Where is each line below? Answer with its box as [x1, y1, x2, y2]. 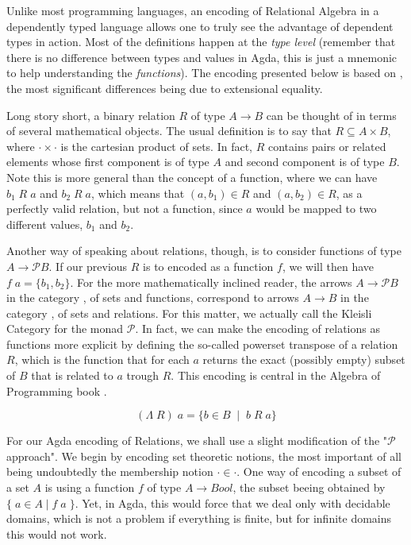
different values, [6, 215, 83, 232]
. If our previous [48, 257, 128, 274]
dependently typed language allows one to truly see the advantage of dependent [6, 17, 394, 34]
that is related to [31, 367, 113, 384]
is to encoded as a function [143, 257, 274, 274]
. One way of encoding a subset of [236, 463, 401, 480]
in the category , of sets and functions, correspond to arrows [6, 289, 299, 306]
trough [126, 367, 159, 384]
